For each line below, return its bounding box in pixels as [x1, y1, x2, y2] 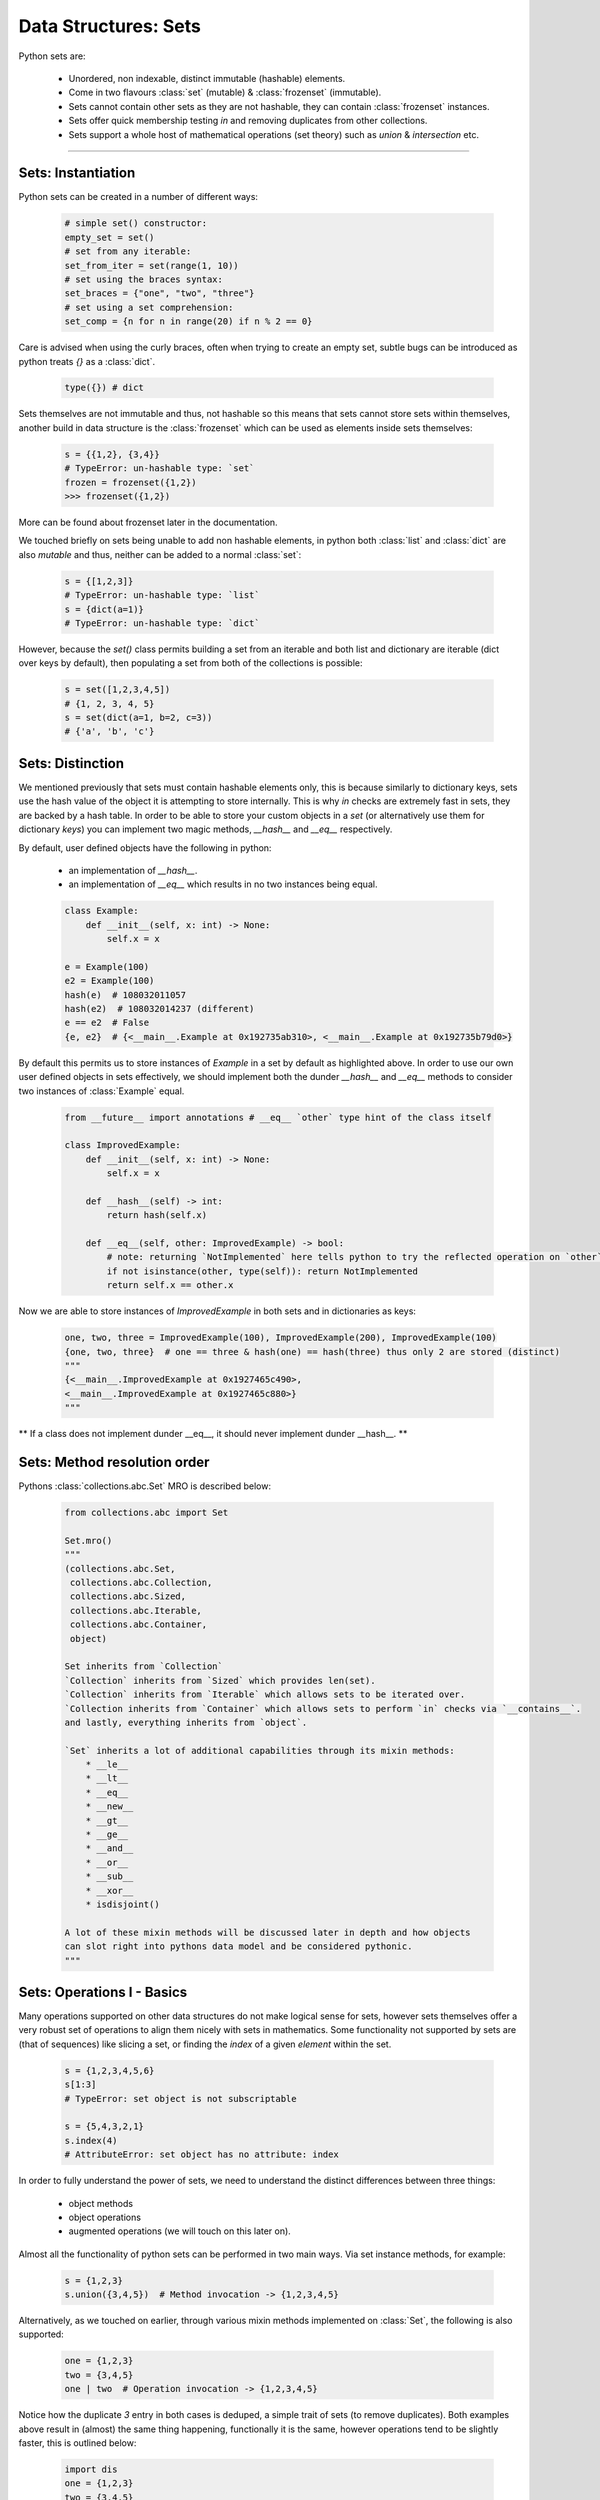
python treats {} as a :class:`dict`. [18, 355, 155, 367]
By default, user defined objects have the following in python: [18, 841, 272, 854]
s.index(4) [64, 2135, 118, 2146]
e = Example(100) [64, 961, 150, 972]
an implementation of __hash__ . [68, 864, 198, 876]
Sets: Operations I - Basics [18, 1983, 188, 2000]
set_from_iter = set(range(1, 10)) [64, 260, 239, 271]
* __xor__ [85, 1885, 134, 1896]
